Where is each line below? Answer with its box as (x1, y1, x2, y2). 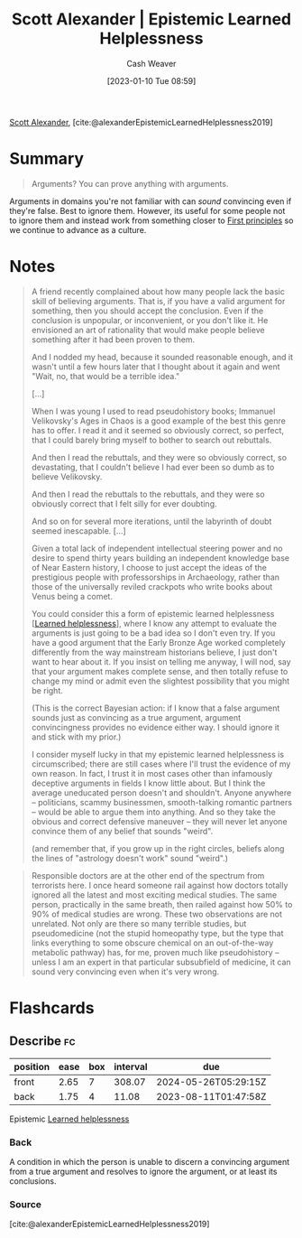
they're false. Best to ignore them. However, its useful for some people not (9, 205, 286, 216)
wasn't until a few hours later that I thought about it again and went (31, 361, 280, 372)
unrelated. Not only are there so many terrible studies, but (31, 917, 247, 929)
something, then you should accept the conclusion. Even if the (31, 305, 264, 316)
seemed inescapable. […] (31, 525, 126, 536)
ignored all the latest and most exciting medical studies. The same (31, 889, 278, 900)
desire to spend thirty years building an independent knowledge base (31, 552, 290, 563)
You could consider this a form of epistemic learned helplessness (31, 608, 275, 619)
